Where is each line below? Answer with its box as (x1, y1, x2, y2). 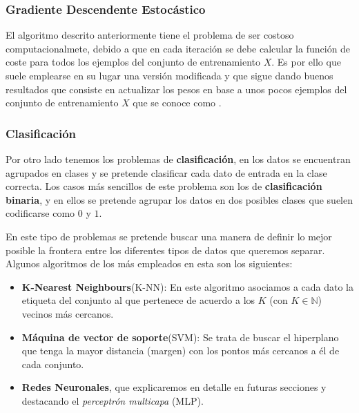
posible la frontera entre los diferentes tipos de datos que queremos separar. (6, 242, 325, 257)
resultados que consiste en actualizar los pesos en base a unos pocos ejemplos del (6, 81, 347, 96)
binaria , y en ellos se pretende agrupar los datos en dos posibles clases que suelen (6, 192, 353, 206)
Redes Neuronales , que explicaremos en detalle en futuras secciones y (21, 380, 327, 394)
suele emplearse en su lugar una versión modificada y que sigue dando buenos (6, 68, 333, 82)
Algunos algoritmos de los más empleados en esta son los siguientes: (6, 256, 293, 271)
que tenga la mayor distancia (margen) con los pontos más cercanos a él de (21, 343, 340, 358)
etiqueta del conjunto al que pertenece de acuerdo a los (21, 293, 255, 307)
